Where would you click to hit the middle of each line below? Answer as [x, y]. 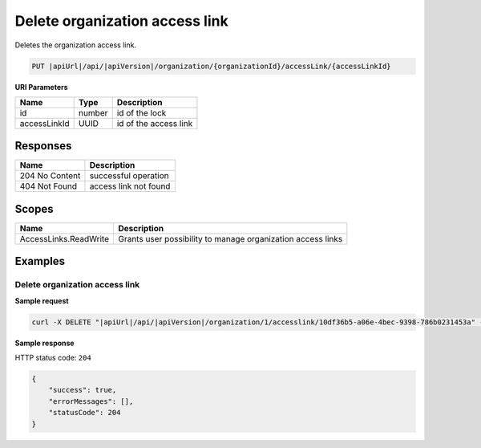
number [93, 112]
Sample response [45, 343]
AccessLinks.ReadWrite [65, 238]
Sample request [42, 300]
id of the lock [141, 112]
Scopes [34, 209]
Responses [43, 146]
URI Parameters [41, 87]
